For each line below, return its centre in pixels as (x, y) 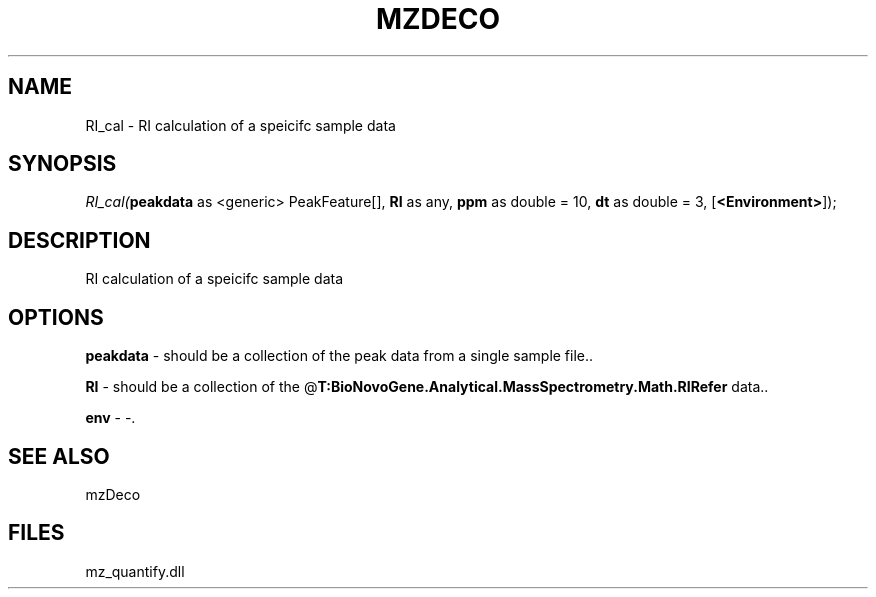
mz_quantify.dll (135, 571)
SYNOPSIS (62, 164)
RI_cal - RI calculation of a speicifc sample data (240, 125)
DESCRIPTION (79, 240)
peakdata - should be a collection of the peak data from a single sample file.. (339, 356)
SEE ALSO (59, 456)
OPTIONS (56, 317)
